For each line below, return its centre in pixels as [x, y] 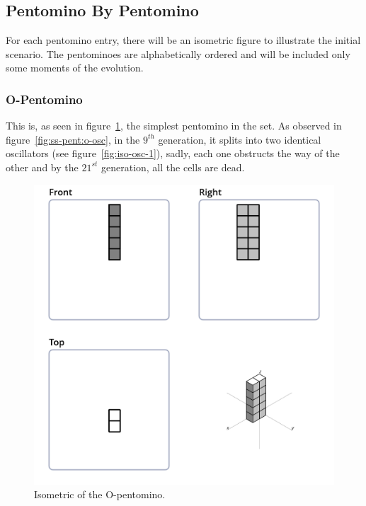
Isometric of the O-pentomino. [100, 494]
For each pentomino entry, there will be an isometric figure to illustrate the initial [183, 40]
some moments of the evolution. [75, 68]
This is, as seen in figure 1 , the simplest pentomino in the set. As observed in [174, 126]
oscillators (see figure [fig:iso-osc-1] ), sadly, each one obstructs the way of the [173, 153]
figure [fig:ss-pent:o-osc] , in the [73, 139]
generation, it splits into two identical [240, 139]
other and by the [42, 167]
